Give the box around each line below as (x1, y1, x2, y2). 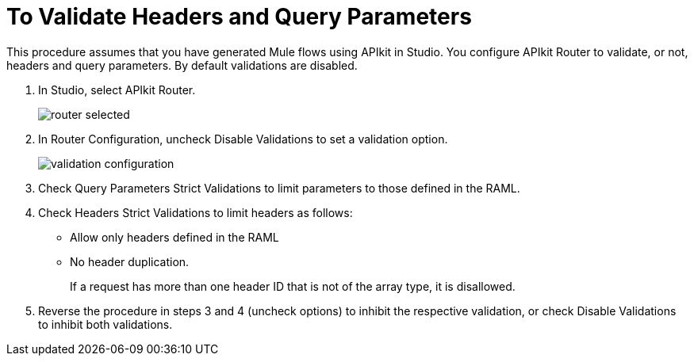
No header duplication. (70, 254, 190, 269)
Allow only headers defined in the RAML (70, 230, 279, 244)
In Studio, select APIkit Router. (38, 82, 196, 97)
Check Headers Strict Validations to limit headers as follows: (38, 205, 353, 219)
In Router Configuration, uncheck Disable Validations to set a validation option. (38, 131, 448, 146)
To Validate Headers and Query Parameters (6, 3, 472, 30)
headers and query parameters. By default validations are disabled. (6, 58, 358, 72)
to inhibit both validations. (38, 317, 173, 331)
